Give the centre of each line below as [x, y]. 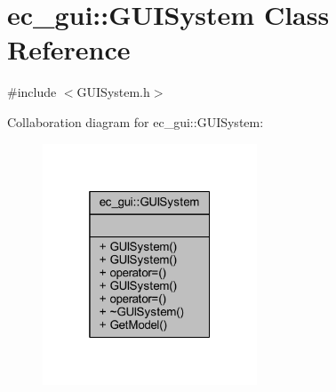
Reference [69, 49]
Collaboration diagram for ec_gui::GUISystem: [136, 121]
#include [32, 92]
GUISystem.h [113, 92]
